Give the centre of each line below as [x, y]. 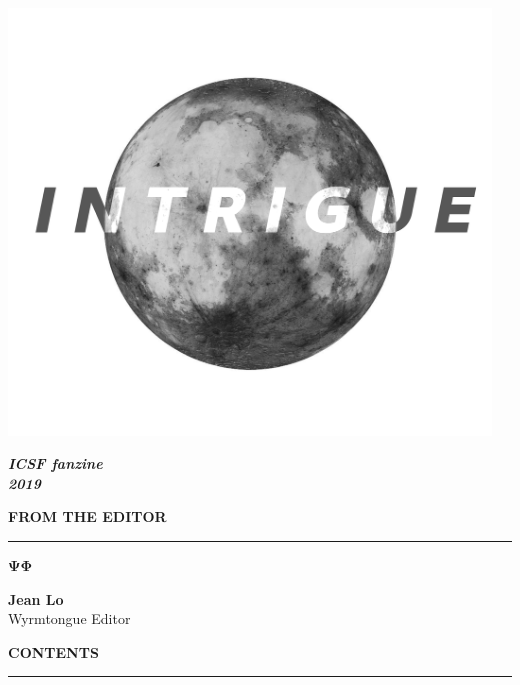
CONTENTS [53, 651]
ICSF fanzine [55, 463]
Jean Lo [36, 598]
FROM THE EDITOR [87, 516]
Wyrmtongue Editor [69, 618]
